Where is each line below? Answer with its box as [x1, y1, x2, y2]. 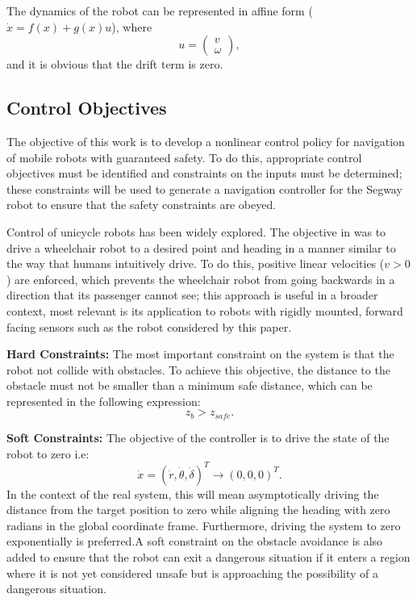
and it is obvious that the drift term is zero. [6, 56, 223, 73]
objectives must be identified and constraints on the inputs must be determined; [6, 165, 402, 182]
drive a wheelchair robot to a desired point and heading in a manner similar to [6, 239, 396, 256]
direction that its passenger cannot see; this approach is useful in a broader [6, 286, 378, 303]
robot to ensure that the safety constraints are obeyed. [6, 196, 277, 213]
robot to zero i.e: [6, 445, 90, 462]
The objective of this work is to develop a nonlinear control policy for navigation [6, 132, 405, 149]
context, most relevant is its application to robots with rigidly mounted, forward [6, 302, 403, 319]
